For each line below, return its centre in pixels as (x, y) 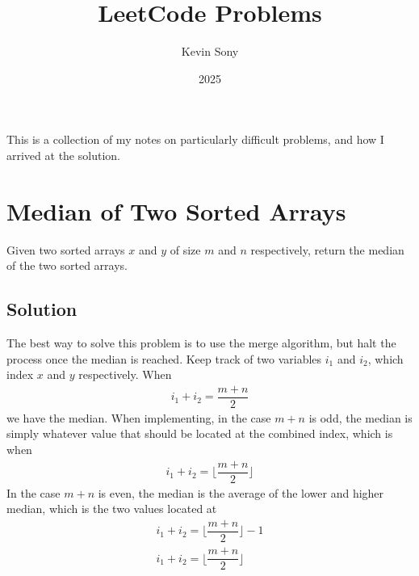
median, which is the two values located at (112, 509)
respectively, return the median (327, 249)
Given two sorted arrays (66, 249)
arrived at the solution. (63, 155)
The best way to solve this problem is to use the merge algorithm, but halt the (201, 343)
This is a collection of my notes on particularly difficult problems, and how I (195, 139)
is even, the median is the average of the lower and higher (241, 492)
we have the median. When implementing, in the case (139, 417)
